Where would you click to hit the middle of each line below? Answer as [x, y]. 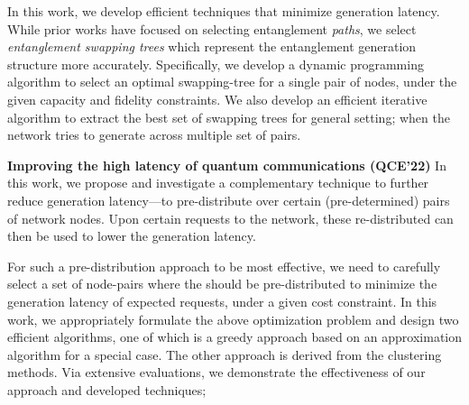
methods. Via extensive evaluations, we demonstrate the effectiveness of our [216, 372]
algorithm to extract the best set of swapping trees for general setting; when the [229, 117]
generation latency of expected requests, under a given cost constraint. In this [222, 301]
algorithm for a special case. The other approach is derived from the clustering [225, 354]
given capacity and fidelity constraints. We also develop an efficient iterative [217, 99]
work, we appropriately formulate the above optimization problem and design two [233, 319]
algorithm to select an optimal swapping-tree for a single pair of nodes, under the [232, 82]
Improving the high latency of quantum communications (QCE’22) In [227, 165]
